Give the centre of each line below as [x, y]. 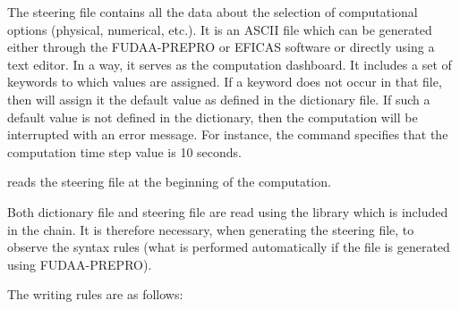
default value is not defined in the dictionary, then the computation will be [213, 117]
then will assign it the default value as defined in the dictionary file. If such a [219, 99]
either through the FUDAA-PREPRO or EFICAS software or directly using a [221, 47]
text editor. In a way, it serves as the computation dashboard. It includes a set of [230, 64]
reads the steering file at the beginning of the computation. [169, 182]
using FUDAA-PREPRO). [80, 264]
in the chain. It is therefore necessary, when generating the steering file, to [211, 229]
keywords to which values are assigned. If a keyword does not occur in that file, [225, 82]
